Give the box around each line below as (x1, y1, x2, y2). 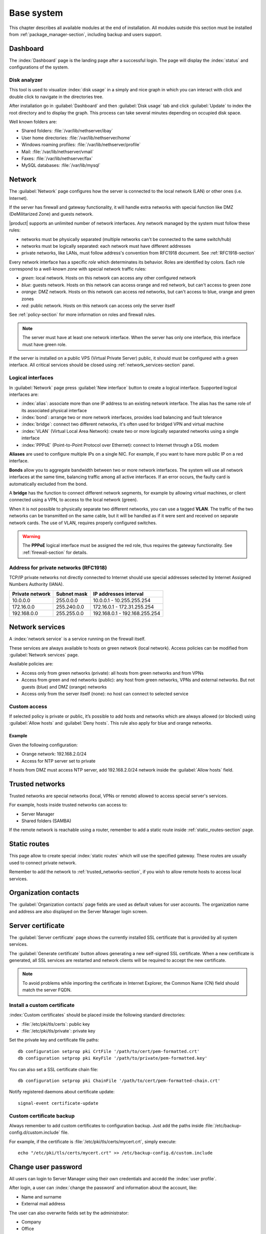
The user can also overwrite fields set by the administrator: (9, 1210, 129, 1216)
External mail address (21, 1201, 66, 1207)
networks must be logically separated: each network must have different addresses (21, 243, 191, 249)
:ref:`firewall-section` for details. (22, 549, 88, 555)
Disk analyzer (9, 77, 43, 83)
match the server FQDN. (22, 987, 72, 993)
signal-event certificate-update (18, 1100, 99, 1106)
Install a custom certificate (9, 1002, 75, 1008)
